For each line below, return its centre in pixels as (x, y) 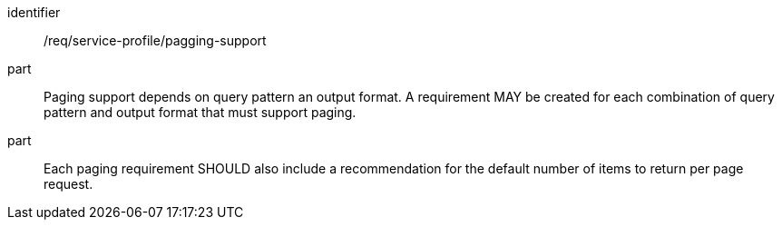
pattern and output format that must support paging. (200, 112)
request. (68, 184)
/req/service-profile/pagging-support (155, 40)
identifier (34, 12)
